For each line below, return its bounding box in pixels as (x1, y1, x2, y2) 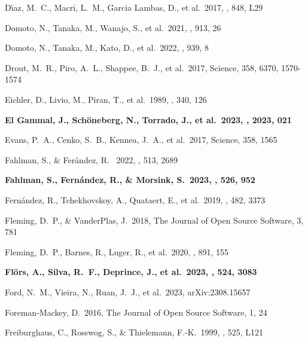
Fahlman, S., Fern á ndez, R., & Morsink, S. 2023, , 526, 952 (5, 173, 255, 186)
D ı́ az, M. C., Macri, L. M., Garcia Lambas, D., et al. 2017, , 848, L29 (5, 1, 263, 13)
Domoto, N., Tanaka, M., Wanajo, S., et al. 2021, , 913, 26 (5, 21, 221, 33)
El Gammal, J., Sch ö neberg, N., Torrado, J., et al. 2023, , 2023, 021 (5, 113, 292, 126)
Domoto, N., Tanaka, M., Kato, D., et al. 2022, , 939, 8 (5, 41, 209, 54)
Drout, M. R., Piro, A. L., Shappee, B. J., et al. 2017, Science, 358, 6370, (5, 61, 279, 74)
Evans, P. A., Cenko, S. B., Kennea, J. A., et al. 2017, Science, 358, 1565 (5, 133, 277, 146)
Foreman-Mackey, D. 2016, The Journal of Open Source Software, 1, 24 (5, 306, 267, 318)
